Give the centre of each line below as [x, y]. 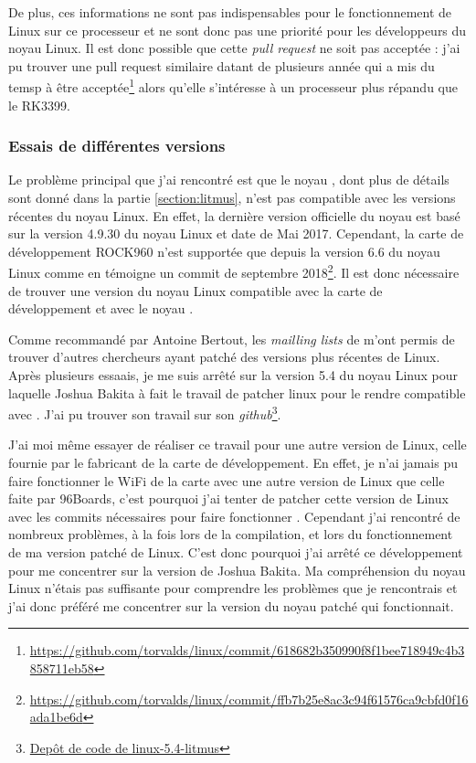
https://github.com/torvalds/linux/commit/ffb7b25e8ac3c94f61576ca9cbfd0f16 [249, 699]
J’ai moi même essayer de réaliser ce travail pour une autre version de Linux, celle [238, 445]
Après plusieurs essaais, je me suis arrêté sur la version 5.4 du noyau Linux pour [233, 375]
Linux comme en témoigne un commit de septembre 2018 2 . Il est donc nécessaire [234, 271]
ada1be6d [56, 717]
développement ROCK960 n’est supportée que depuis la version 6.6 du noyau [224, 251]
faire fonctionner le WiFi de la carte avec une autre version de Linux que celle [227, 480]
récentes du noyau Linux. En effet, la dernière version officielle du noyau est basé [234, 215]
